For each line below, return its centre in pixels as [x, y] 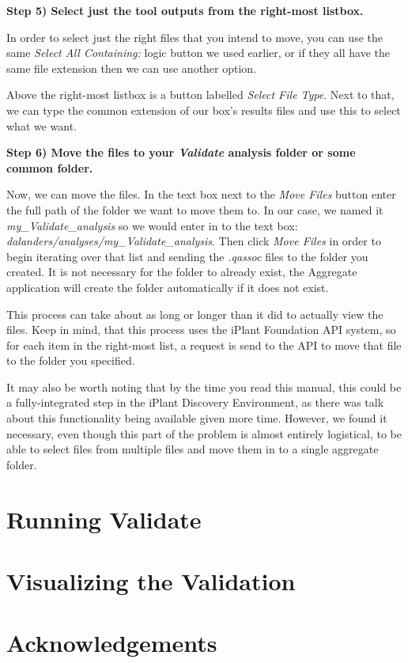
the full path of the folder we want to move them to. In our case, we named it [195, 209]
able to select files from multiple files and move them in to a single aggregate [193, 449]
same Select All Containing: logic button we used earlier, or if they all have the [198, 53]
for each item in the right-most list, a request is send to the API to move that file [204, 345]
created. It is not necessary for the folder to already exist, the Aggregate [182, 272]
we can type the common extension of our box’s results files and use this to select [204, 110]
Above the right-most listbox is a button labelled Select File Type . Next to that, [200, 95]
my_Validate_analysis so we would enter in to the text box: [152, 225]
